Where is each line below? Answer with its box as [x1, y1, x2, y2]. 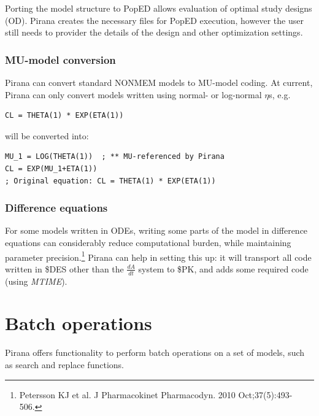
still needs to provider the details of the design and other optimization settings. [5, 26, 303, 39]
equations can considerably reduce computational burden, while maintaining [5, 236, 291, 248]
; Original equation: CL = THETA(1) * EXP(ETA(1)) [5, 176, 216, 185]
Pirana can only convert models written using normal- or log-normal [5, 88, 262, 101]
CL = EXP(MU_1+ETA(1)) [5, 164, 98, 173]
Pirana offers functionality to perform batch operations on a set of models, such [5, 346, 305, 359]
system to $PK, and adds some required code [138, 262, 309, 275]
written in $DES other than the [5, 262, 124, 275]
